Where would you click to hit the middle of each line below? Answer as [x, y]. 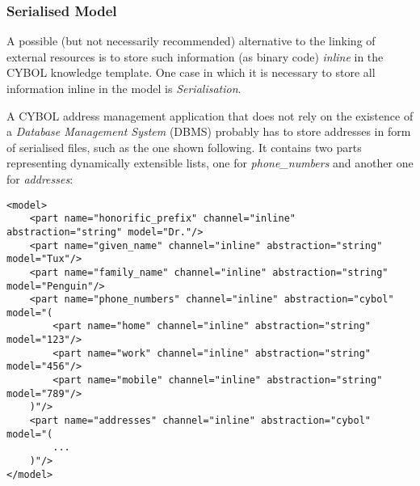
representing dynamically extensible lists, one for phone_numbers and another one [210, 163]
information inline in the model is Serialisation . [124, 88]
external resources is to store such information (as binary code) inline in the [195, 56]
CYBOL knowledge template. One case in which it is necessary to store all [191, 72]
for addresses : [40, 178]
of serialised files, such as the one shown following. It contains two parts [184, 147]
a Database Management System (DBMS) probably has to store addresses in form [209, 131]
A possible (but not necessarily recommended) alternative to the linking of [191, 41]
